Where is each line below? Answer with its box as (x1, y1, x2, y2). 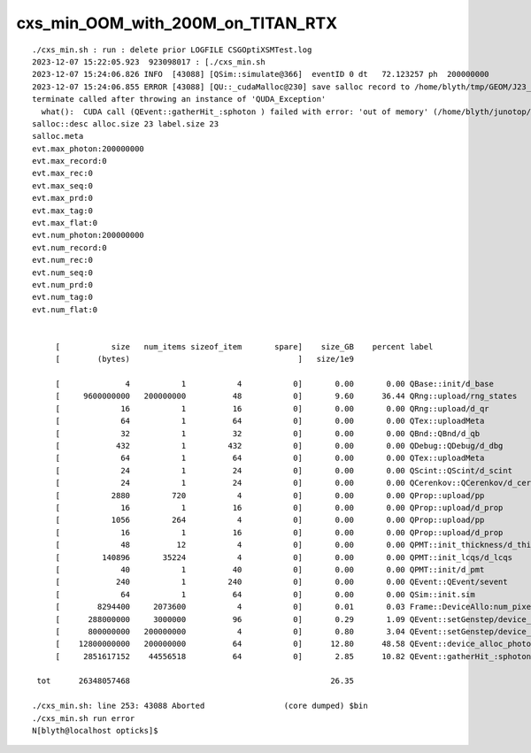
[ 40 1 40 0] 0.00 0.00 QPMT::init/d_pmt (55, 565, 485, 574)
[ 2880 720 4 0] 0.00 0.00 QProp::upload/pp (55, 490, 485, 500)
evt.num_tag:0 (32, 292, 93, 303)
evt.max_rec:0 (32, 168, 93, 179)
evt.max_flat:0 (32, 218, 98, 228)
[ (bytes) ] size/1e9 (55, 354, 354, 365)
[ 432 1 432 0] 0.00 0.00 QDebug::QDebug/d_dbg (55, 441, 504, 451)
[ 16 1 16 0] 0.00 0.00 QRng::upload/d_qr (55, 403, 490, 413)
